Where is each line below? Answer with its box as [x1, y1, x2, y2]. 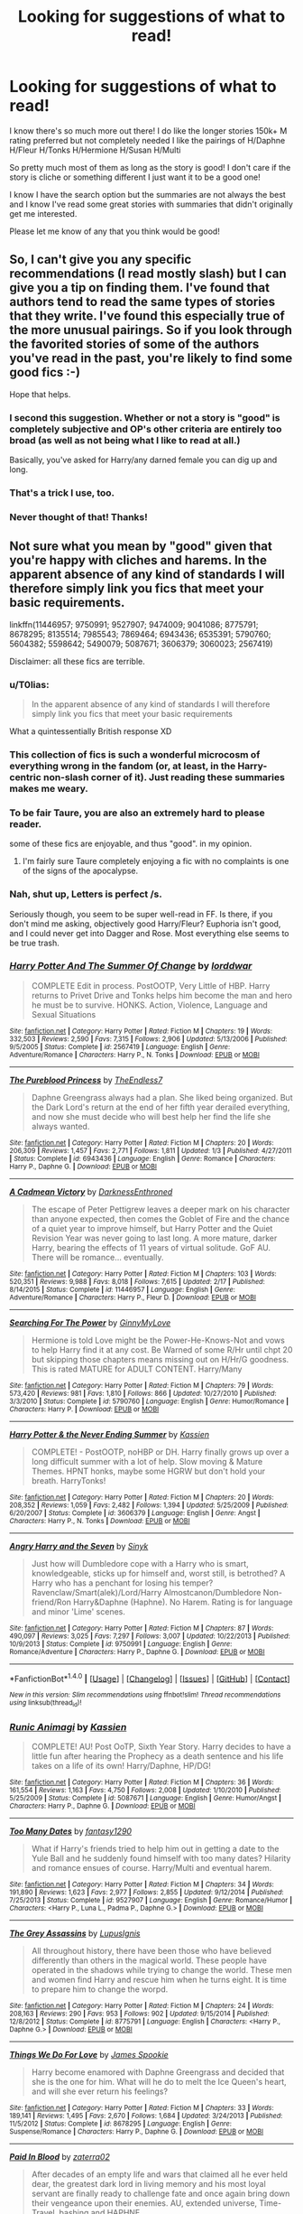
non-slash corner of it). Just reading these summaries [43, 770, 286, 783]
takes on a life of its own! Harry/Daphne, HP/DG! [31, 1761, 212, 1772]
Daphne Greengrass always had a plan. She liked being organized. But [31, 1092, 293, 1102]
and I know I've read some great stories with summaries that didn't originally [9, 199, 293, 209]
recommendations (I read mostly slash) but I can [9, 266, 287, 282]
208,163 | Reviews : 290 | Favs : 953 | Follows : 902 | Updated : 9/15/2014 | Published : [9, 2009, 270, 2019]
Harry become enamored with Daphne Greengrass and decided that [31, 2067, 285, 2078]
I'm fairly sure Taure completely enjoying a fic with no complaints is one [22, 856, 289, 867]
